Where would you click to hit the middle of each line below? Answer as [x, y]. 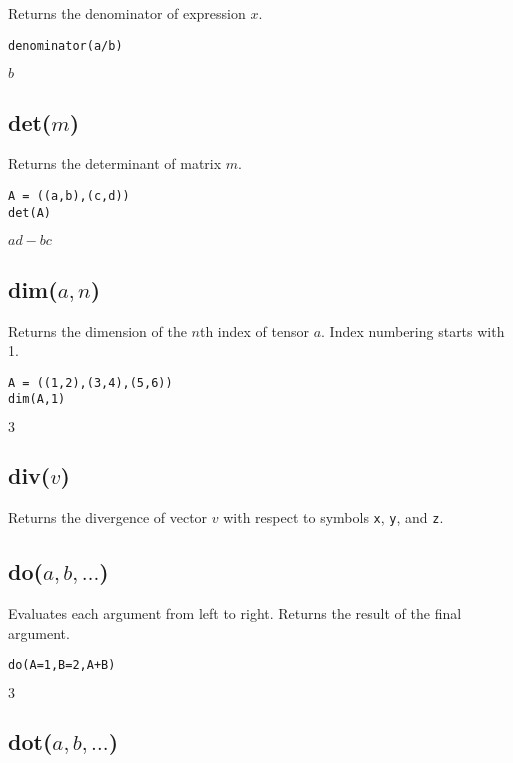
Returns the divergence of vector [108, 517]
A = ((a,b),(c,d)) [69, 196]
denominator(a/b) [65, 45]
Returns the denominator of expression [127, 13]
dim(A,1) [37, 399]
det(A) [29, 212]
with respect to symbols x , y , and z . [333, 517]
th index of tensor [254, 330]
